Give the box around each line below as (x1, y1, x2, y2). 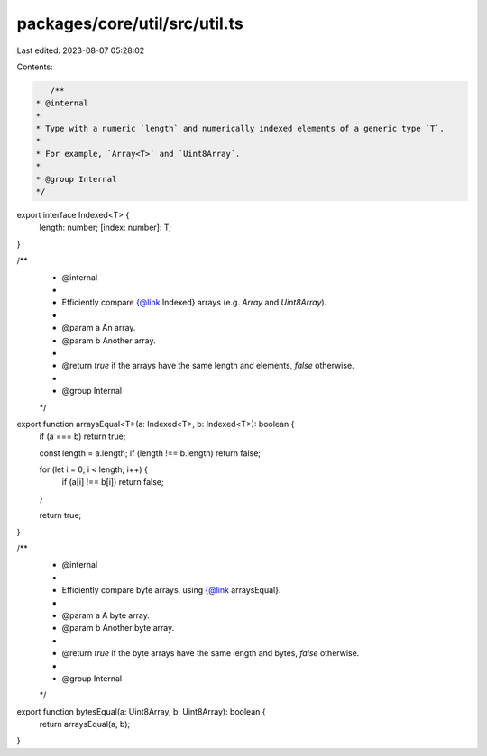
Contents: (16, 61, 53, 72)
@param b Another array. (61, 334, 157, 346)
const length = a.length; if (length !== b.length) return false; (39, 447, 262, 459)
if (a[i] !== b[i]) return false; (61, 477, 164, 487)
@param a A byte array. (61, 609, 151, 621)
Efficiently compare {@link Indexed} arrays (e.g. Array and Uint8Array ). (61, 297, 327, 308)
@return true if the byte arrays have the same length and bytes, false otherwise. (61, 648, 360, 659)
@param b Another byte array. (61, 623, 175, 633)
